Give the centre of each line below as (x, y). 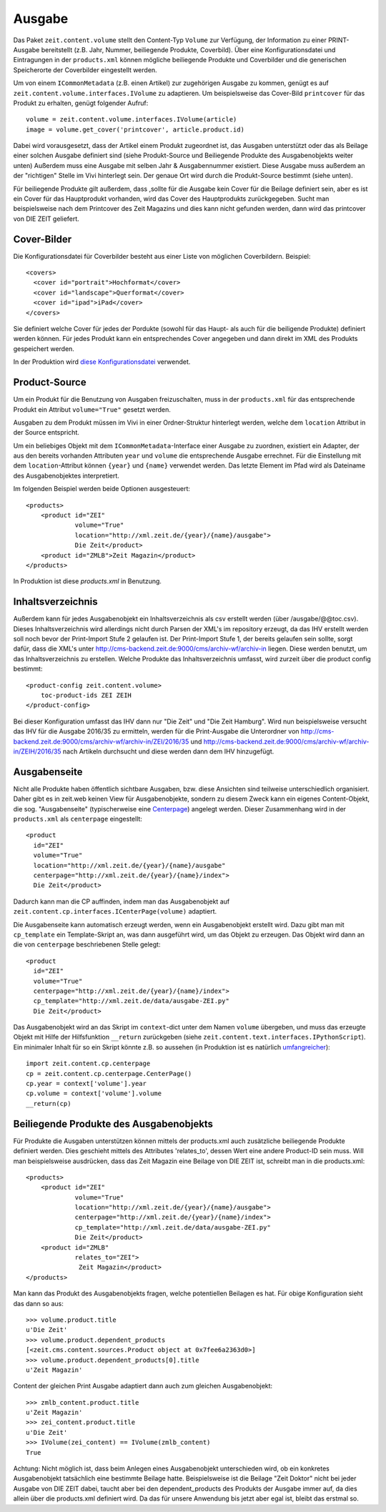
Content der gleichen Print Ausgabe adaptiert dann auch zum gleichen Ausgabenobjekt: (143, 1386)
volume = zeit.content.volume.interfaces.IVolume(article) (132, 119)
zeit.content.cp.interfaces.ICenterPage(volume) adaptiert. (115, 911)
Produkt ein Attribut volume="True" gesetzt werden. (92, 409)
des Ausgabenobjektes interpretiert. (66, 475)
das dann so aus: (38, 1303)
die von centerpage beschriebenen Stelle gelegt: (87, 944)
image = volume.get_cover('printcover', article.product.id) (135, 129)
